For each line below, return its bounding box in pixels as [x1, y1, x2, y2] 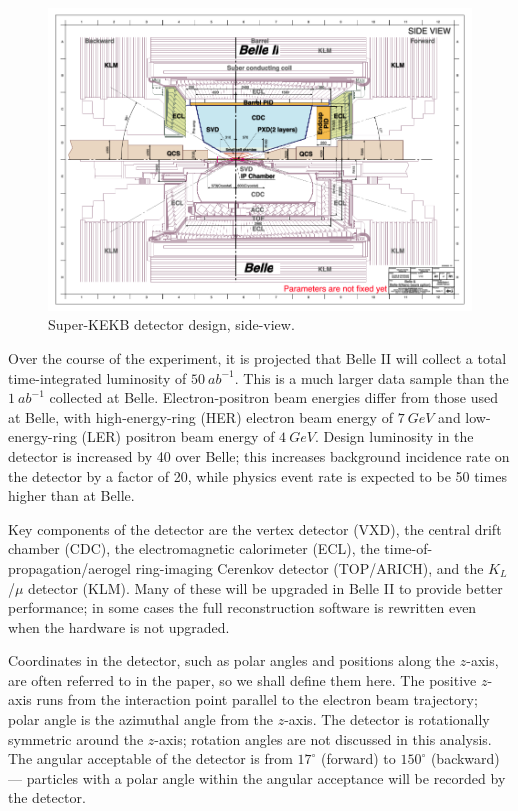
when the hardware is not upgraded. [8, 616, 230, 637]
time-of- [384, 538, 433, 559]
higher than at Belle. [8, 485, 135, 506]
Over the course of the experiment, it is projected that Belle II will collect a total [8, 347, 507, 368]
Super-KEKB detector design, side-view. [48, 314, 295, 335]
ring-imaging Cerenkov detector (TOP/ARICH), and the [135, 557, 484, 578]
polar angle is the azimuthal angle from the [8, 709, 273, 730]
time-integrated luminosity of [8, 367, 187, 388]
